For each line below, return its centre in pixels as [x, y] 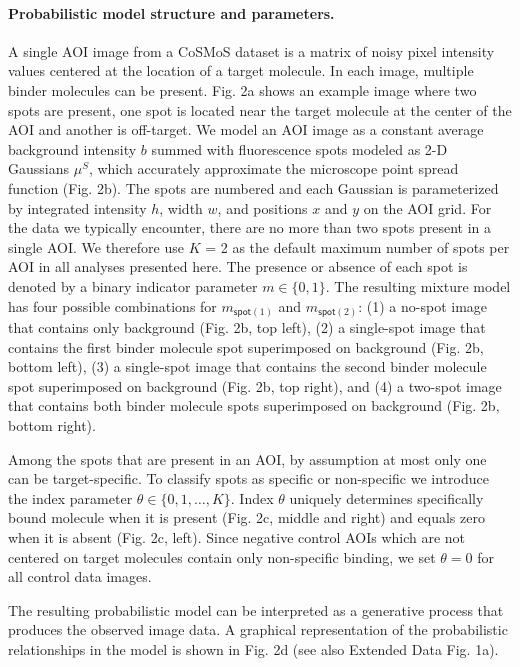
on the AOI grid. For [427, 207]
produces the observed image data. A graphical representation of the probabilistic [258, 629]
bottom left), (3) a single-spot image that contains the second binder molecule [247, 366]
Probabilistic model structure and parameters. [171, 12]
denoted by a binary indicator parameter [133, 285]
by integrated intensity [77, 207]
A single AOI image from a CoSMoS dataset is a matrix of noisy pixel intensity [251, 50]
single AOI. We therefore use [96, 246]
